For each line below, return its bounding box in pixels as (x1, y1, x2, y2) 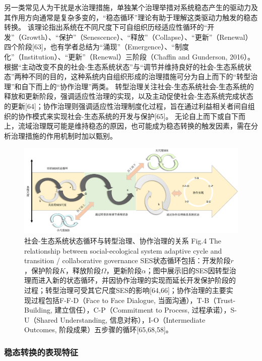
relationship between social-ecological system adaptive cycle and (24, 245, 222, 256)
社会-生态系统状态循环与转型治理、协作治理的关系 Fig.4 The (24, 235, 222, 246)
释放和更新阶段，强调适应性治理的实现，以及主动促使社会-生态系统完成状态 (4, 91, 253, 101)
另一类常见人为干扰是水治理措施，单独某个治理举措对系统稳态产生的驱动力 (4, 2, 251, 12)
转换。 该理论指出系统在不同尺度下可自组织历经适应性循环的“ (4, 22, 208, 32)
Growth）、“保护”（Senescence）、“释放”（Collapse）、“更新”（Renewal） (21, 31, 252, 42)
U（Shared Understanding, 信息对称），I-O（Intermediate (24, 314, 206, 325)
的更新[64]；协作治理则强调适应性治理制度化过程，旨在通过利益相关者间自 (4, 100, 248, 111)
